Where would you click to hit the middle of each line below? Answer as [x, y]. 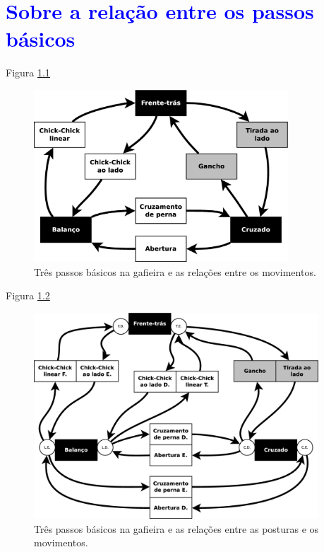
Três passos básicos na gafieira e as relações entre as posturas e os [176, 528]
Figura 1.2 [28, 295]
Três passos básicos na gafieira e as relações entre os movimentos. [175, 271]
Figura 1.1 [28, 73]
